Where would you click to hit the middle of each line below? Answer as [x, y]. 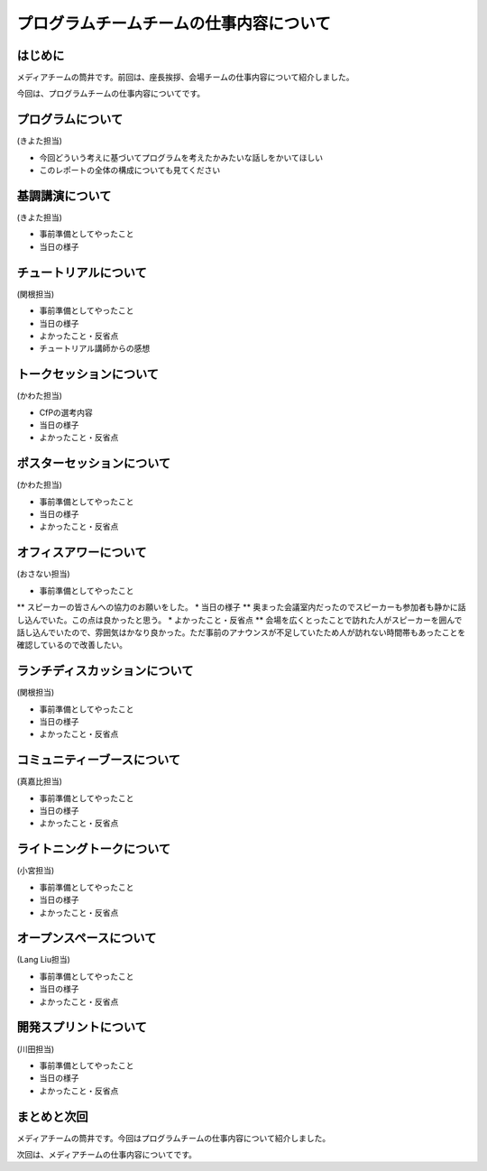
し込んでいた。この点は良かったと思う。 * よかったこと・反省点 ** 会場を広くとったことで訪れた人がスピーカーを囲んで [239, 620]
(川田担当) [36, 1049]
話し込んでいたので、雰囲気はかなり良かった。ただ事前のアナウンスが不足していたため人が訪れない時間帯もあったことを [241, 632]
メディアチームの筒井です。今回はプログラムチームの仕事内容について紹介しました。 [174, 1138]
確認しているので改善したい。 [72, 645]
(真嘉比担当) [40, 781]
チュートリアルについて [82, 272]
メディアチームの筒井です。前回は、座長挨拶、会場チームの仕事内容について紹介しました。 [186, 78]
